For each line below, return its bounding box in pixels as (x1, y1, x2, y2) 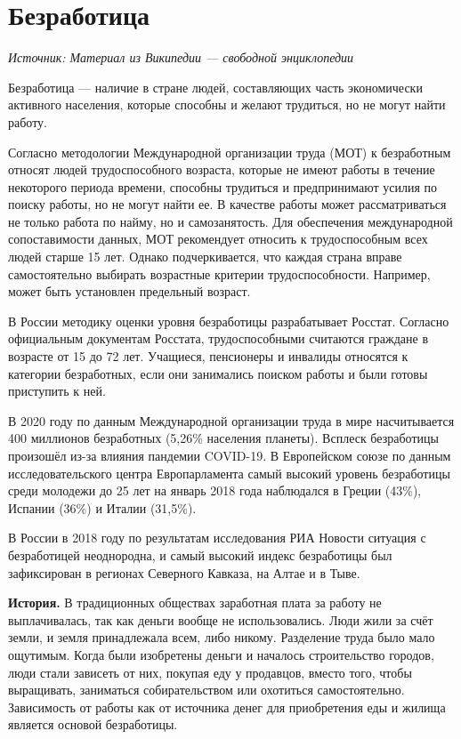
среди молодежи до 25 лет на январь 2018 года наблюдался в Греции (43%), (8, 481, 422, 500)
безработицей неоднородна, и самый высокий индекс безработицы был (8, 545, 392, 564)
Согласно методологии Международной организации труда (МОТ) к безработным (8, 142, 451, 161)
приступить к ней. (8, 382, 106, 400)
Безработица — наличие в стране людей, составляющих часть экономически (8, 77, 423, 96)
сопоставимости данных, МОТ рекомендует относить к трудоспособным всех (8, 229, 428, 248)
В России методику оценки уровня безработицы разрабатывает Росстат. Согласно (8, 311, 449, 330)
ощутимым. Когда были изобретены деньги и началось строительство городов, (8, 645, 434, 663)
